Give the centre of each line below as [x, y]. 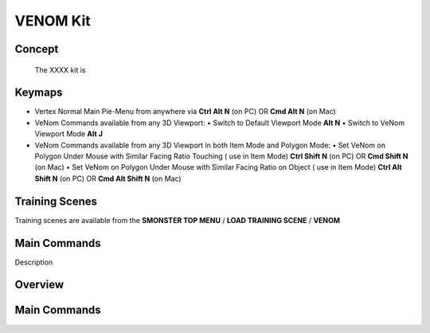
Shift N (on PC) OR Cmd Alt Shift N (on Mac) [108, 178]
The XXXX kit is [60, 70]
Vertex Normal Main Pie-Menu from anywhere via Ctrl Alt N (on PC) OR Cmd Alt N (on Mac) [185, 112]
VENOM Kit [53, 21]
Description [34, 262]
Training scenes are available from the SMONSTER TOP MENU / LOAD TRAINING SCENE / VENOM [178, 220]
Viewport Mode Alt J [69, 134]
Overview [39, 285]
